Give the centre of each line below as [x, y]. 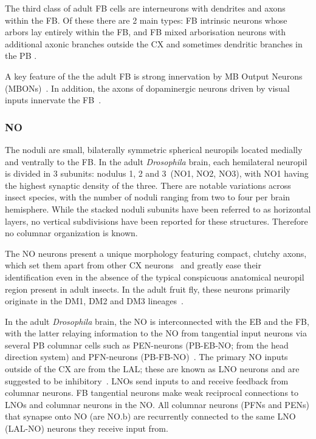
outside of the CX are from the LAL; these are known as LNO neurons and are [152, 369]
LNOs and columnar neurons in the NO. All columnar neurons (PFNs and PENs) [157, 404]
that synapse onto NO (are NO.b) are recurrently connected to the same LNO [150, 416]
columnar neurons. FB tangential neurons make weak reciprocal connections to [152, 393]
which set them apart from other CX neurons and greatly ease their [133, 265]
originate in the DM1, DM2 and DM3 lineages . [94, 301]
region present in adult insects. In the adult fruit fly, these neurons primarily [148, 289]
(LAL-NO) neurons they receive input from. [87, 428]
